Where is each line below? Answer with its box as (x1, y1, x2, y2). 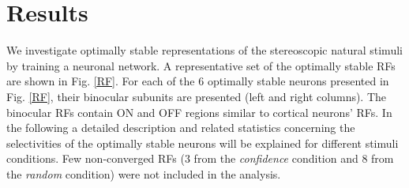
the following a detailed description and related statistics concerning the (6, 119, 355, 136)
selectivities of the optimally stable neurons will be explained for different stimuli (6, 134, 399, 151)
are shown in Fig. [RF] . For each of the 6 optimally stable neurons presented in (6, 73, 389, 89)
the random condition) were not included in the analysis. (6, 165, 281, 182)
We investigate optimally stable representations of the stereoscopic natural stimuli (6, 42, 403, 58)
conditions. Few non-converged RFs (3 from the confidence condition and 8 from (6, 150, 394, 167)
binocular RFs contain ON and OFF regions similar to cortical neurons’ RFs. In (6, 103, 392, 120)
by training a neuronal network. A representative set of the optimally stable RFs (6, 57, 396, 73)
